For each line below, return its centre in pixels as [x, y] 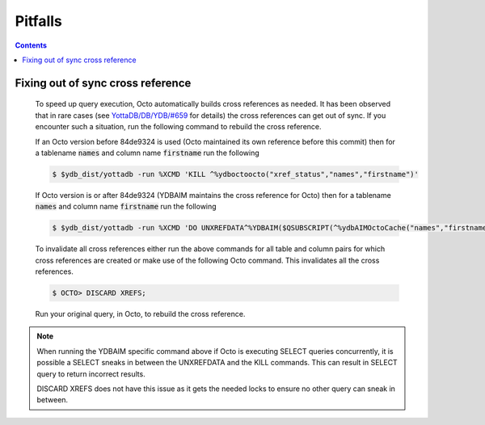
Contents [31, 45]
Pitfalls [38, 21]
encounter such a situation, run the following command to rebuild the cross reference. [179, 127]
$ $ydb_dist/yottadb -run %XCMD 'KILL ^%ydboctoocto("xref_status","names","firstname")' [236, 174]
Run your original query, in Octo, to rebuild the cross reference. [140, 313]
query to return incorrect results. [91, 374]
